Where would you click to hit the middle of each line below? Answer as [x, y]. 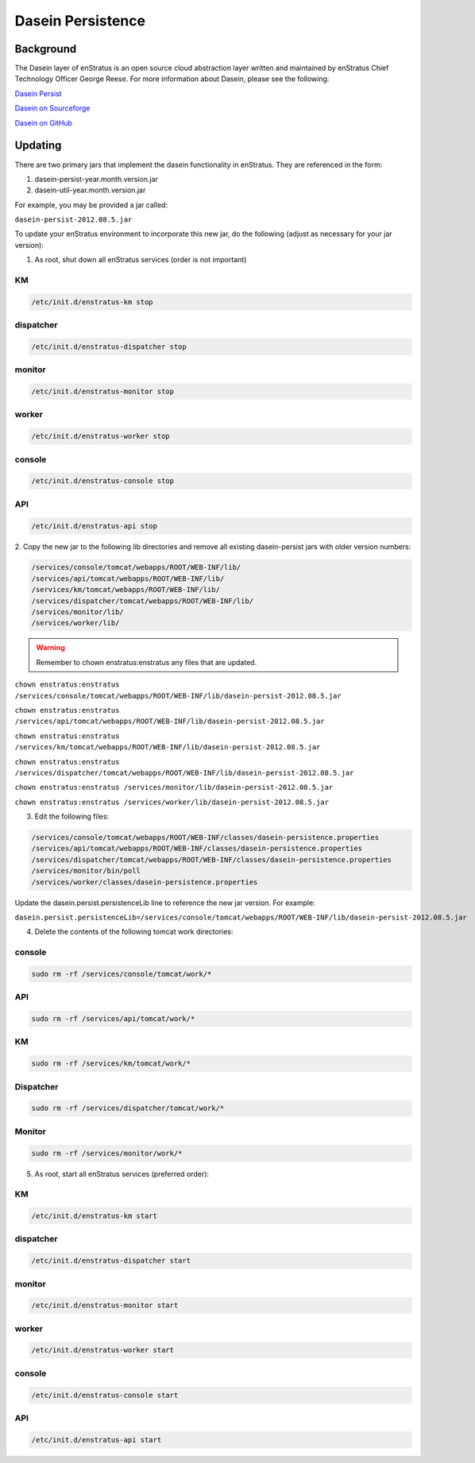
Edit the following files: [72, 817]
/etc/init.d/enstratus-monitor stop [103, 392]
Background [46, 49]
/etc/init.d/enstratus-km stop [93, 302]
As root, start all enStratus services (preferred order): [122, 1174]
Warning [50, 648]
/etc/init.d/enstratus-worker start [103, 1350]
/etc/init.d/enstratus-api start [97, 1440]
